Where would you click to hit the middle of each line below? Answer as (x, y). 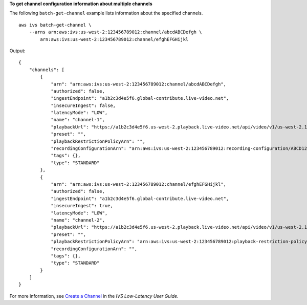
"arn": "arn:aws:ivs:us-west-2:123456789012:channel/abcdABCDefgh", (139, 84)
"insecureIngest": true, (82, 206)
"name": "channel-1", (78, 120)
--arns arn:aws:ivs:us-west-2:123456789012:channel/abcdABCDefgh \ (115, 32)
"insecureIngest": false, (83, 105)
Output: (17, 51)
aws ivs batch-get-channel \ (55, 25)
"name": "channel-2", (78, 220)
